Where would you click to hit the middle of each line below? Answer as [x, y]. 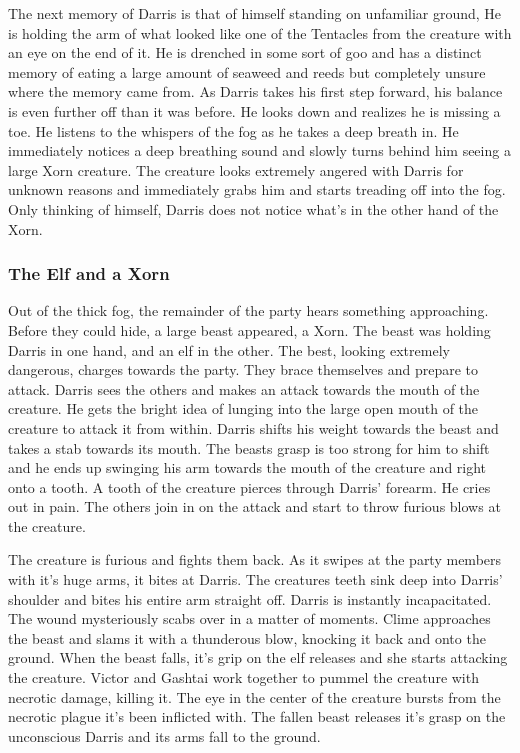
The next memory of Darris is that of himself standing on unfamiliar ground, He [255, 13]
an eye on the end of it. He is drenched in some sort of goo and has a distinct [245, 52]
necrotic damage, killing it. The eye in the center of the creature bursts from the [254, 696]
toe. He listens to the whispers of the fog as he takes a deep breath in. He [233, 130]
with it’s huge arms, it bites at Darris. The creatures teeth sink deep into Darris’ [255, 579]
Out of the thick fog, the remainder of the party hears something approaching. [248, 310]
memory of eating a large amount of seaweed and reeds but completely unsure [247, 71]
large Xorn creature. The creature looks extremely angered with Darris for [236, 169]
